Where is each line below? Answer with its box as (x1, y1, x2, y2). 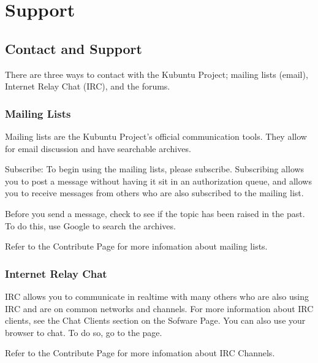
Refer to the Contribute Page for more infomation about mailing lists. (5, 240, 268, 253)
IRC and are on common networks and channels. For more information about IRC (5, 302, 314, 315)
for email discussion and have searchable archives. (5, 142, 191, 155)
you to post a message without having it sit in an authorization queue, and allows (5, 174, 312, 187)
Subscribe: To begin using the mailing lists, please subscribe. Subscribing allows (5, 162, 305, 175)
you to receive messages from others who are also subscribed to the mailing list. (5, 186, 304, 199)
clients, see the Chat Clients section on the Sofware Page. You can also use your (5, 314, 306, 327)
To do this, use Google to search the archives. (5, 219, 176, 232)
